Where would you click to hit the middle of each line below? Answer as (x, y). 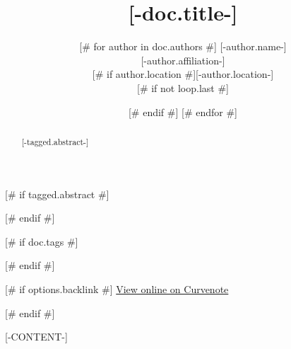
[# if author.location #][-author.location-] (183, 74)
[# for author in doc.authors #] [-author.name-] (183, 46)
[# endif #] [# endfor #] (183, 111)
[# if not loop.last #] (183, 87)
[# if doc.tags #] (42, 241)
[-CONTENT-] (36, 337)
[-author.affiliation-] (183, 60)
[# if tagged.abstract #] (57, 194)
